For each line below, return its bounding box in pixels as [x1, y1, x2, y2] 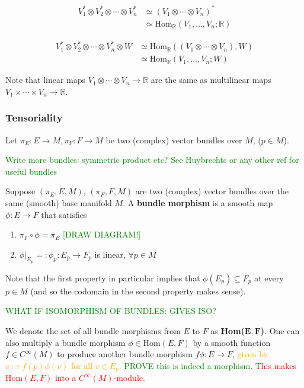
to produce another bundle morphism [57, 348, 193, 360]
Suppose [5, 185, 36, 197]
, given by [232, 348, 268, 360]
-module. [113, 371, 145, 384]
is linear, [94, 248, 126, 260]
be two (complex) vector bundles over [105, 133, 242, 146]
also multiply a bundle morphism [5, 336, 126, 348]
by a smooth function [193, 336, 271, 348]
